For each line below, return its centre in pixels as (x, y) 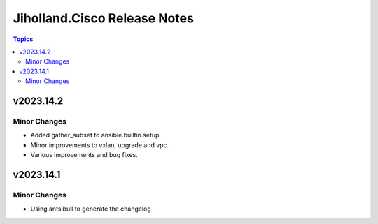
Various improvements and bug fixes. (84, 155)
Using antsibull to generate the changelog (91, 209)
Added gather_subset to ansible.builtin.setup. (96, 135)
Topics (23, 39)
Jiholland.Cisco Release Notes (103, 18)
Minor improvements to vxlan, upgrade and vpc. (100, 145)
